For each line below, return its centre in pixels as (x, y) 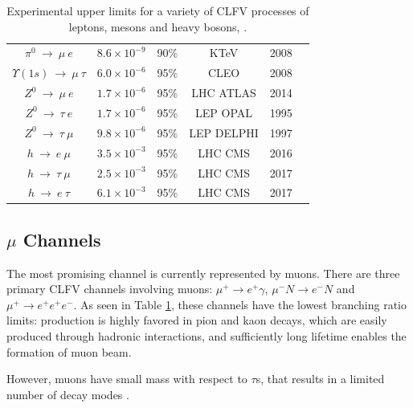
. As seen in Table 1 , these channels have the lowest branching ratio (240, 304)
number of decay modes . (68, 394)
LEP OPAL (224, 112)
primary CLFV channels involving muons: (110, 289)
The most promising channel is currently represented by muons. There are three (203, 273)
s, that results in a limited (320, 379)
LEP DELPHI (224, 132)
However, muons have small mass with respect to (127, 379)
